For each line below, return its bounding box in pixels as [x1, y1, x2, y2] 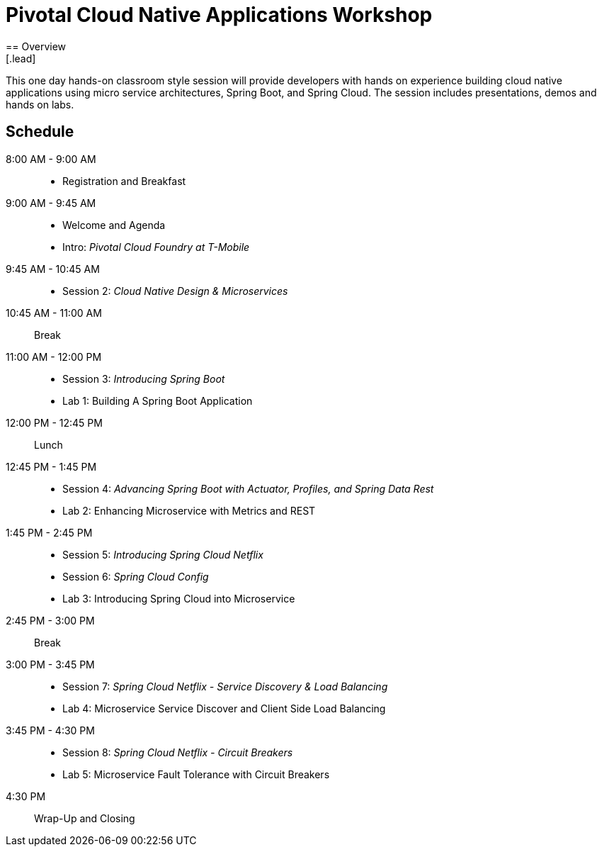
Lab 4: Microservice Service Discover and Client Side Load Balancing [62, 702, 386, 714]
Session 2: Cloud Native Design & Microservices [62, 284, 288, 297]
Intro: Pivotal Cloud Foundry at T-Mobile [62, 240, 250, 253]
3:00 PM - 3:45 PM [6, 658, 95, 671]
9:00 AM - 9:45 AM [6, 196, 96, 209]
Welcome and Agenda [62, 218, 166, 231]
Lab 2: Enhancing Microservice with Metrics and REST [62, 504, 316, 517]
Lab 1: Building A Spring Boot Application [62, 394, 253, 407]
